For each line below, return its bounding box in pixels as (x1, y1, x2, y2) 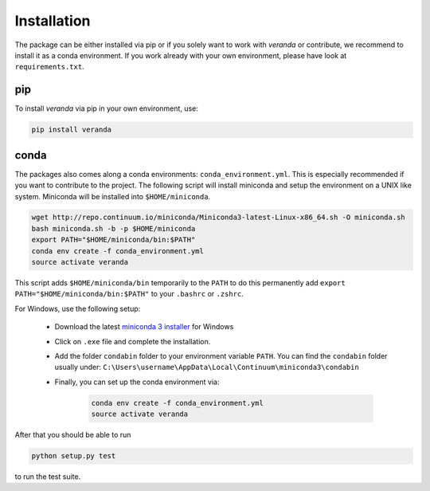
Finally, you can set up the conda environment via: (54, 377, 220, 387)
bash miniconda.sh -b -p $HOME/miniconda (31, 224, 196, 233)
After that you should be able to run (14, 430, 131, 440)
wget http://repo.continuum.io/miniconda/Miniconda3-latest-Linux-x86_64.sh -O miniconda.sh (31, 213, 405, 222)
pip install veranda (31, 125, 111, 135)
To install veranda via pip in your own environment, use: (14, 104, 198, 113)
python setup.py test (31, 451, 116, 461)
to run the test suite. (14, 472, 81, 481)
